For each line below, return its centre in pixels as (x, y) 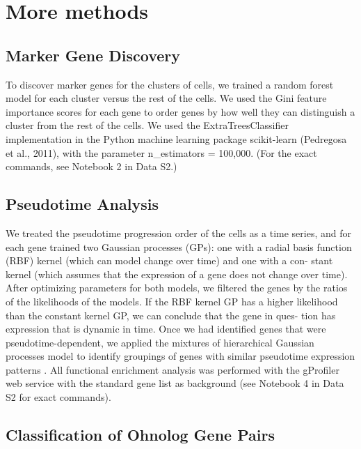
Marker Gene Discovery (93, 55)
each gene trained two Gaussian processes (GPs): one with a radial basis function (179, 246)
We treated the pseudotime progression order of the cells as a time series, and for (178, 233)
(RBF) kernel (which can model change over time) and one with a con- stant (169, 260)
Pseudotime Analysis (82, 204)
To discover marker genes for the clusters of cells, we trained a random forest (170, 84)
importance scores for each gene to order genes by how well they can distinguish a (180, 111)
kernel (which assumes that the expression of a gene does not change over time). (177, 274)
